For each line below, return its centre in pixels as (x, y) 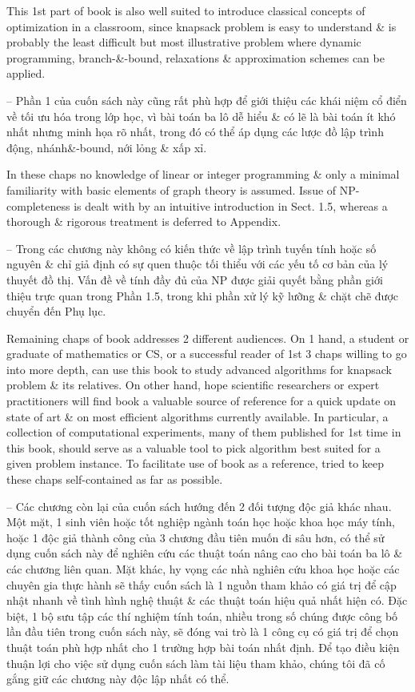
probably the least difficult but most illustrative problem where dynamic (184, 42)
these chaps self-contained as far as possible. (115, 479)
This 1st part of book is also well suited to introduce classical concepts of (186, 10)
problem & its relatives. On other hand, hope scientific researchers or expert (193, 385)
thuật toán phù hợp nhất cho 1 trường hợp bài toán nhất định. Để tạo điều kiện (203, 647)
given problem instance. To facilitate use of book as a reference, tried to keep (196, 463)
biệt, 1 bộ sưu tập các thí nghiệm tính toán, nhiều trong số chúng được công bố (202, 616)
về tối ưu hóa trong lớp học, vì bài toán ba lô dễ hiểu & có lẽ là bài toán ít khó (201, 116)
